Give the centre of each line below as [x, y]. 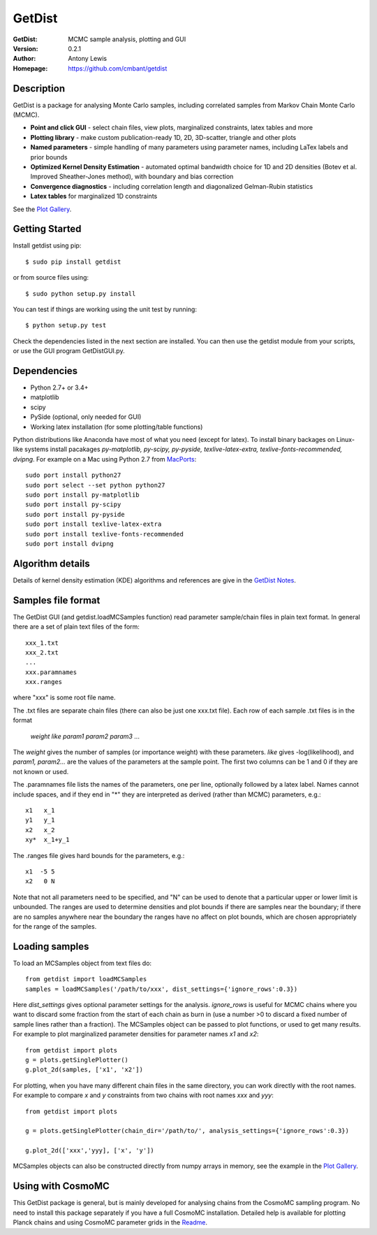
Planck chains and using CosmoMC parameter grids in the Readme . [110, 1222]
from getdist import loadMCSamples [86, 979]
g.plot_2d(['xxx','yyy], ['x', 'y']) [90, 1151]
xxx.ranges [44, 682]
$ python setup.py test [66, 326]
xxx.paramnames [51, 672]
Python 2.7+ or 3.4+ [59, 387]
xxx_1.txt [42, 643]
